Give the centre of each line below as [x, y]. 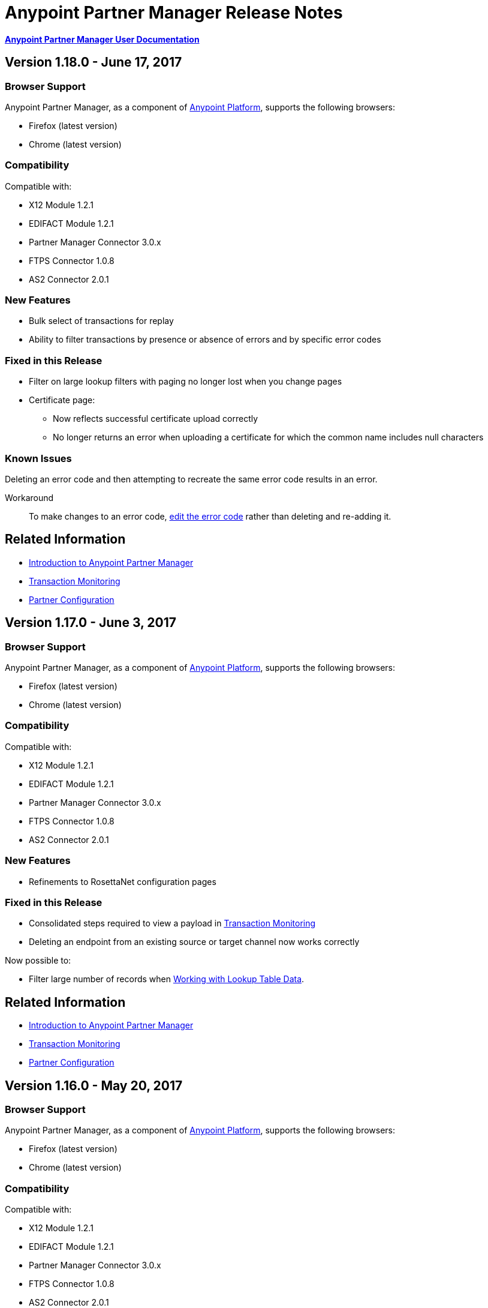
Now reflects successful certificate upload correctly [156, 419]
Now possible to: [38, 961]
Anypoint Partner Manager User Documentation [102, 39]
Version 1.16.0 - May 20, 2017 [94, 1085]
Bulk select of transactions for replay [101, 321]
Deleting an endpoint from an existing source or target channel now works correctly [194, 942]
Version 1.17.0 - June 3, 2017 [91, 623]
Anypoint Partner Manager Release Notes [174, 13]
